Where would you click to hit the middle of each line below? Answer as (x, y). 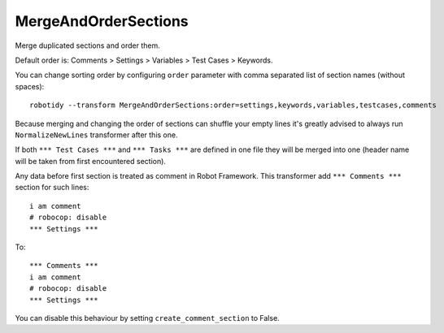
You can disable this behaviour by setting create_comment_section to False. (147, 318)
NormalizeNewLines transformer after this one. (96, 135)
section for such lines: (52, 188)
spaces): (30, 86)
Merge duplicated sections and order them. (87, 45)
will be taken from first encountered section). (91, 161)
